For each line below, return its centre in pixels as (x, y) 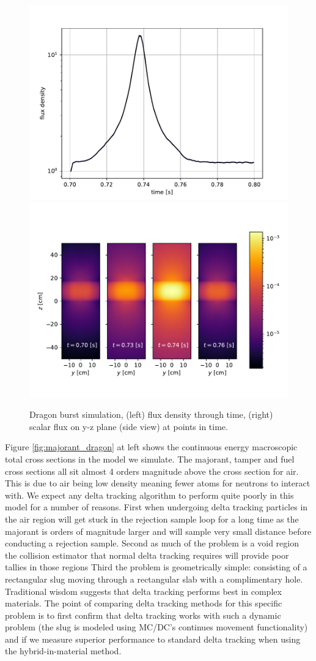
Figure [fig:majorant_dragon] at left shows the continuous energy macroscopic (151, 447)
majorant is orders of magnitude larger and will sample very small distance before (158, 531)
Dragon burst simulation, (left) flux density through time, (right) (151, 414)
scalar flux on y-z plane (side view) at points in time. (129, 426)
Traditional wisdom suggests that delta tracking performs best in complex (143, 591)
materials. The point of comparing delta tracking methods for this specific (144, 603)
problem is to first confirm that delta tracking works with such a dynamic (143, 615)
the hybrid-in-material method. (63, 651)
